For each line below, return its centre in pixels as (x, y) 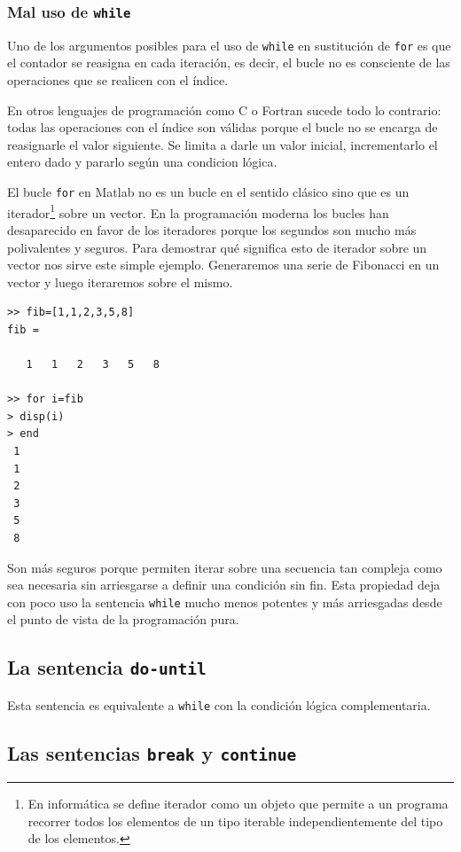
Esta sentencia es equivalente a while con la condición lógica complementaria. (219, 704)
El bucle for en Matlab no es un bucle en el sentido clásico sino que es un (208, 192)
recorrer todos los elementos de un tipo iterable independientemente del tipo (235, 821)
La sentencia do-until (107, 667)
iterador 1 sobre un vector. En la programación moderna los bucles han (198, 211)
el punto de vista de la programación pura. (123, 619)
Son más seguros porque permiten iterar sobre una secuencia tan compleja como (225, 567)
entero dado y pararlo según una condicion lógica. (142, 162)
